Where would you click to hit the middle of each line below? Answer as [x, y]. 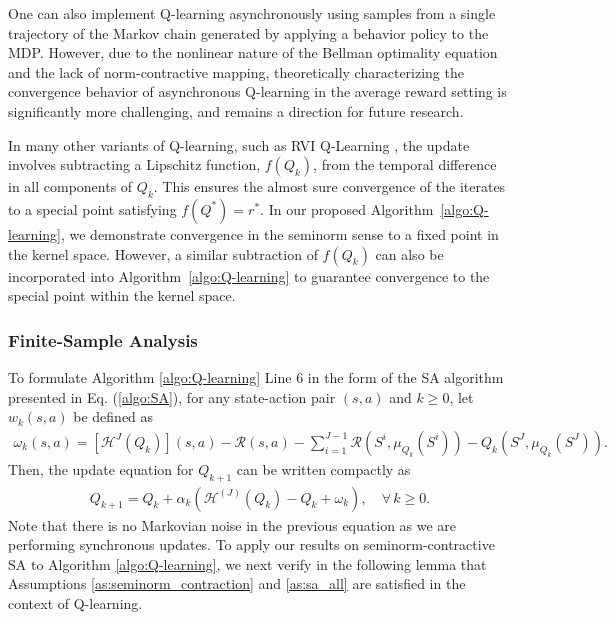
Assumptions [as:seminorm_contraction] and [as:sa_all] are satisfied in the [237, 583]
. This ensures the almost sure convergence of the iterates [329, 186]
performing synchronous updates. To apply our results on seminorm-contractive [251, 544]
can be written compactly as [323, 468]
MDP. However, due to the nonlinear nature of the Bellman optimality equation [253, 52]
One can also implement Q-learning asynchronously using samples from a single [252, 13]
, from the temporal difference [405, 164]
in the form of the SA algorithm [405, 376]
